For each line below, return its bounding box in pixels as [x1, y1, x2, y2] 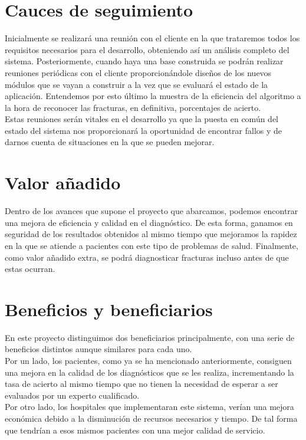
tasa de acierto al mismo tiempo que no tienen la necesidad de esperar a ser [5, 377, 278, 390]
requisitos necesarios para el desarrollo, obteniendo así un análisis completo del [5, 43, 289, 55]
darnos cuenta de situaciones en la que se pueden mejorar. [5, 136, 215, 148]
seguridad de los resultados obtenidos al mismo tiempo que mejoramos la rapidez [5, 228, 297, 240]
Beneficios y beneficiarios [5, 297, 213, 321]
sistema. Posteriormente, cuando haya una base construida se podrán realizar [5, 55, 284, 67]
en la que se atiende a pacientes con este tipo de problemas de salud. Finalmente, [5, 239, 298, 251]
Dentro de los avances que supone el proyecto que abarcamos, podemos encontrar [5, 205, 298, 217]
